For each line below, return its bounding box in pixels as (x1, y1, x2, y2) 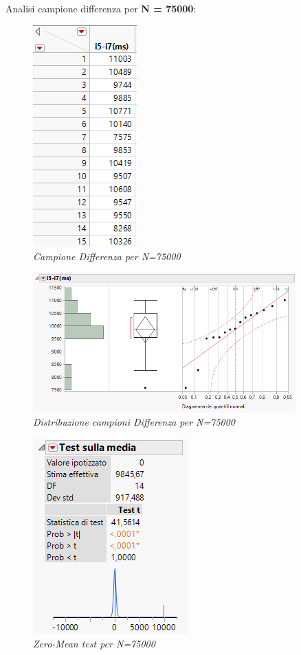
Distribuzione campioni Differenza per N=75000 (33, 415, 236, 429)
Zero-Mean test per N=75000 (33, 636, 155, 651)
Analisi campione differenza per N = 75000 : (5, 1, 197, 15)
